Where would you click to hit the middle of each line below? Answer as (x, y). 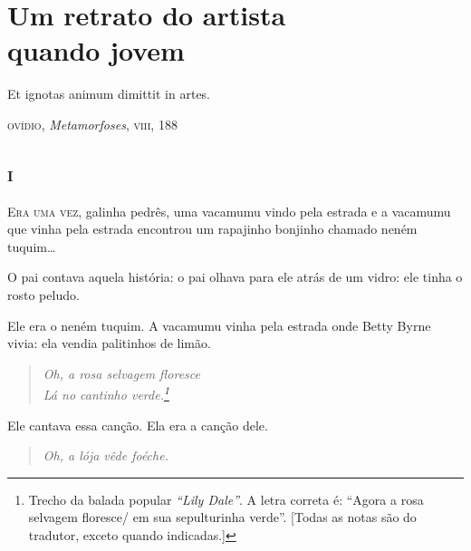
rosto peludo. (43, 295)
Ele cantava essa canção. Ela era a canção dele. (138, 425)
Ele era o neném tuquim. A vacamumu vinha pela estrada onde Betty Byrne (219, 325)
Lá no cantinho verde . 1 (106, 393)
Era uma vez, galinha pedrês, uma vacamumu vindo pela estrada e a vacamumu (229, 211)
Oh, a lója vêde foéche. (106, 455)
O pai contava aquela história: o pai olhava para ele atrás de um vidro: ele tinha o (235, 277)
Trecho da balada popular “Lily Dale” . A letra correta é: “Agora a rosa (226, 499)
